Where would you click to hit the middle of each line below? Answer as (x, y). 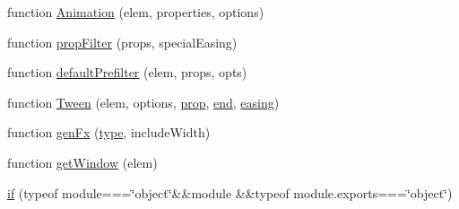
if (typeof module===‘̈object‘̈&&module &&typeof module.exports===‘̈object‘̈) (230, 192)
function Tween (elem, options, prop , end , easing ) (143, 102)
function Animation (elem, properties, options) (136, 12)
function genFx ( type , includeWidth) (109, 132)
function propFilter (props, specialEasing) (122, 42)
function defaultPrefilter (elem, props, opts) (127, 72)
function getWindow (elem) (82, 162)
